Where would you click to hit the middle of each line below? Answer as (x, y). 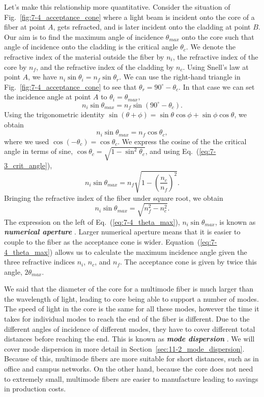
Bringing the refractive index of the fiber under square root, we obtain (114, 197)
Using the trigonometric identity (54, 114)
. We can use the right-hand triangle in (180, 77)
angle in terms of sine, (39, 151)
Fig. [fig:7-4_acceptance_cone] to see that (70, 86)
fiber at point (25, 27)
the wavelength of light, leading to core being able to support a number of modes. (131, 298)
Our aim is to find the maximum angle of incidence (84, 36)
